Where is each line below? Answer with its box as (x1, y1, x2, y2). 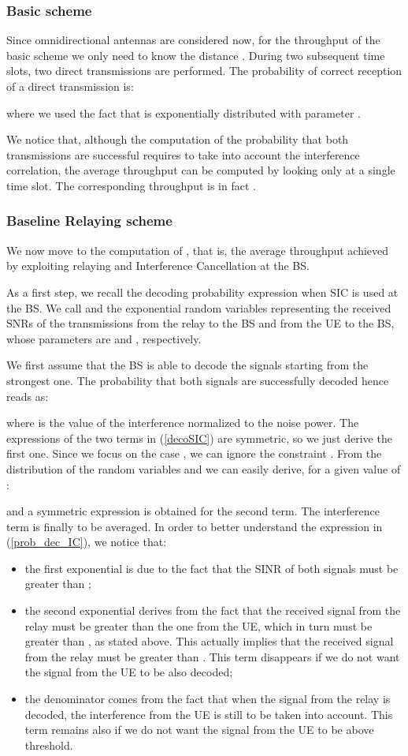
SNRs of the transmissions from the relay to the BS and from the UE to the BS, (6, 315, 395, 331)
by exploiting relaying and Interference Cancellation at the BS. (6, 257, 310, 274)
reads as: (6, 387, 49, 404)
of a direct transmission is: (6, 78, 134, 94)
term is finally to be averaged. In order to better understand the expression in (6, 518, 383, 534)
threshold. (24, 736, 73, 753)
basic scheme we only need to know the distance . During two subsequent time (6, 47, 385, 63)
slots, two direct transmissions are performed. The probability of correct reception (6, 62, 402, 79)
